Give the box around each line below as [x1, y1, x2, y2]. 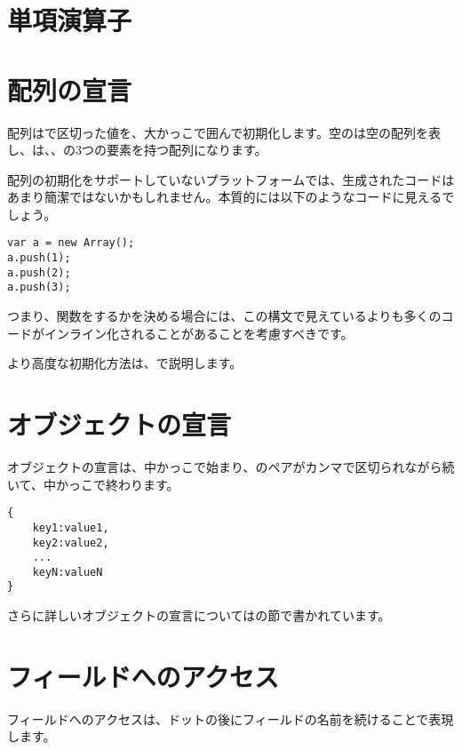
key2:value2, [32, 536, 109, 549]
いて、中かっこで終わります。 [7, 475, 179, 493]
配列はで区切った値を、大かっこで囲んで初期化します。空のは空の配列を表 [7, 123, 441, 141]
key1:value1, [32, 521, 109, 534]
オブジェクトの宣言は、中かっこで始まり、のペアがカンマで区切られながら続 [7, 458, 455, 475]
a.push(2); [7, 266, 71, 279]
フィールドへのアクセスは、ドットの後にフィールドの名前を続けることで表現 [7, 709, 454, 728]
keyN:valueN [32, 565, 103, 578]
